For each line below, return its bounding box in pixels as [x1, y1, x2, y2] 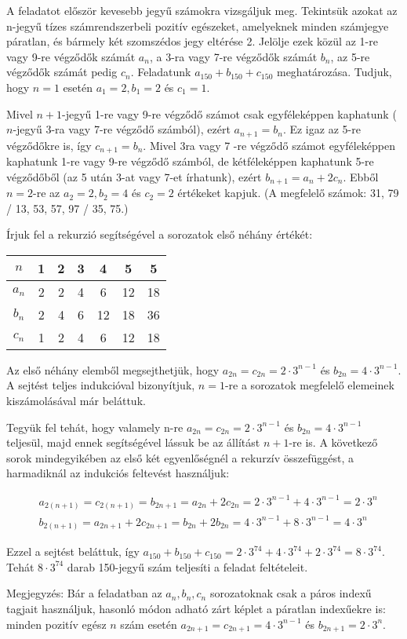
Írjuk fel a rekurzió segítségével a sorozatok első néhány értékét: [6, 226, 313, 243]
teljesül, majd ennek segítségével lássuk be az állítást [6, 434, 260, 451]
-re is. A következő [289, 434, 378, 451]
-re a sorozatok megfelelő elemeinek [224, 377, 394, 393]
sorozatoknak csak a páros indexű [209, 585, 372, 601]
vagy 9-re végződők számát [6, 48, 136, 64]
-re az [33, 184, 60, 201]
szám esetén [120, 615, 177, 632]
